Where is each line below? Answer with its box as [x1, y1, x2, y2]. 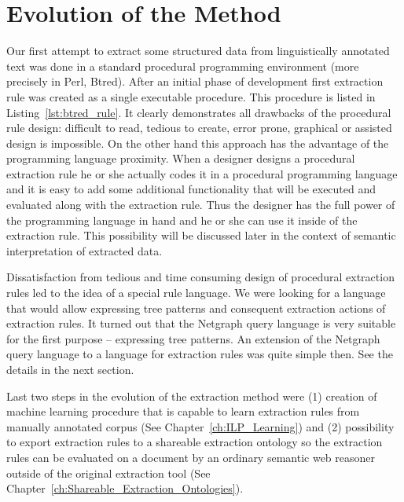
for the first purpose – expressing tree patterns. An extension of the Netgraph [6, 330, 380, 346]
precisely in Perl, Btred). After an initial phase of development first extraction [6, 73, 384, 90]
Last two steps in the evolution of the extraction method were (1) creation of [6, 387, 377, 404]
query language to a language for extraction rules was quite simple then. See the [6, 346, 393, 362]
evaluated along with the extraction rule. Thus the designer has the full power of [6, 196, 395, 213]
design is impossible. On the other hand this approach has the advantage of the [6, 134, 389, 151]
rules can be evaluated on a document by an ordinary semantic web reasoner [6, 449, 376, 465]
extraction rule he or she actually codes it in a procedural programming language [6, 165, 398, 181]
